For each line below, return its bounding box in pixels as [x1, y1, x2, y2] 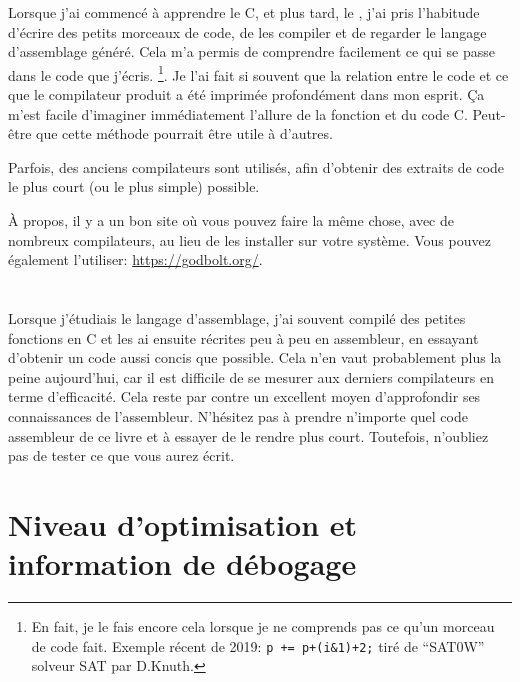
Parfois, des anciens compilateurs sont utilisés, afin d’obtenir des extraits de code [8, 156, 505, 177]
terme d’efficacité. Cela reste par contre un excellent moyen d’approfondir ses [8, 386, 481, 407]
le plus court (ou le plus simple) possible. [8, 176, 260, 197]
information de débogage [8, 543, 357, 584]
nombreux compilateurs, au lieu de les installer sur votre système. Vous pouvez [8, 229, 491, 250]
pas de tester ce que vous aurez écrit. [8, 445, 235, 466]
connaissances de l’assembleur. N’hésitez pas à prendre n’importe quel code [8, 405, 468, 426]
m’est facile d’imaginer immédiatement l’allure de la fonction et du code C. [8, 103, 468, 124]
